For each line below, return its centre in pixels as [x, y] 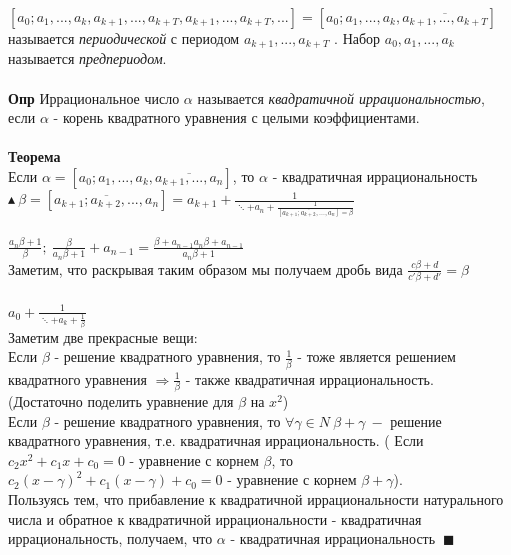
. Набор [357, 38]
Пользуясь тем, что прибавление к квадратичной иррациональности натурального [256, 499]
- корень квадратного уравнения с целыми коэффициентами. [236, 117]
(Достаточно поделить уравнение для [121, 401]
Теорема [34, 156]
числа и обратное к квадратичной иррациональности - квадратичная [215, 518]
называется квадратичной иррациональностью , [341, 97]
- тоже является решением [376, 356]
